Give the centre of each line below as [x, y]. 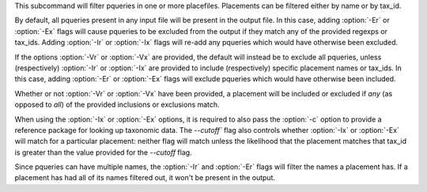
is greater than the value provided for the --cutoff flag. [104, 152]
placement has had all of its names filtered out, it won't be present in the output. [145, 178]
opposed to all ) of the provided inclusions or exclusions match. [117, 105]
